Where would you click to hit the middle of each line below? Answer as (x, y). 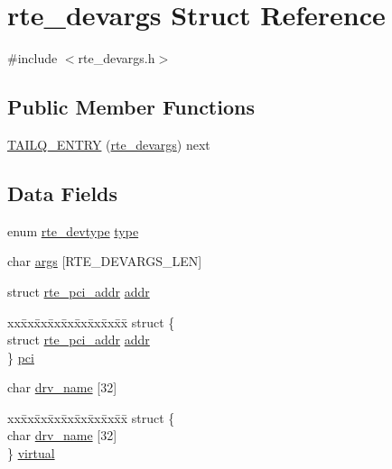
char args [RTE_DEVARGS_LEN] (105, 261)
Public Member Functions (131, 107)
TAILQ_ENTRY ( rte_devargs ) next (109, 144)
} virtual (31, 453)
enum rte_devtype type (73, 230)
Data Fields (63, 193)
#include (33, 58)
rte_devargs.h (117, 58)
